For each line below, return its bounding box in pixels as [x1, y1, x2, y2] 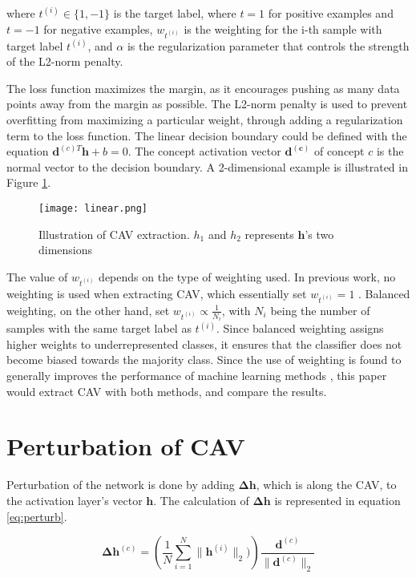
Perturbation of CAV [6, 430, 245, 463]
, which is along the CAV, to [256, 476, 397, 493]
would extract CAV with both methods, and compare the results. [6, 382, 327, 399]
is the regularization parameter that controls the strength [127, 37, 410, 54]
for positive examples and [268, 5, 394, 21]
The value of [6, 268, 68, 285]
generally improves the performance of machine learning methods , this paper [6, 367, 387, 384]
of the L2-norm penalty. [6, 53, 123, 70]
